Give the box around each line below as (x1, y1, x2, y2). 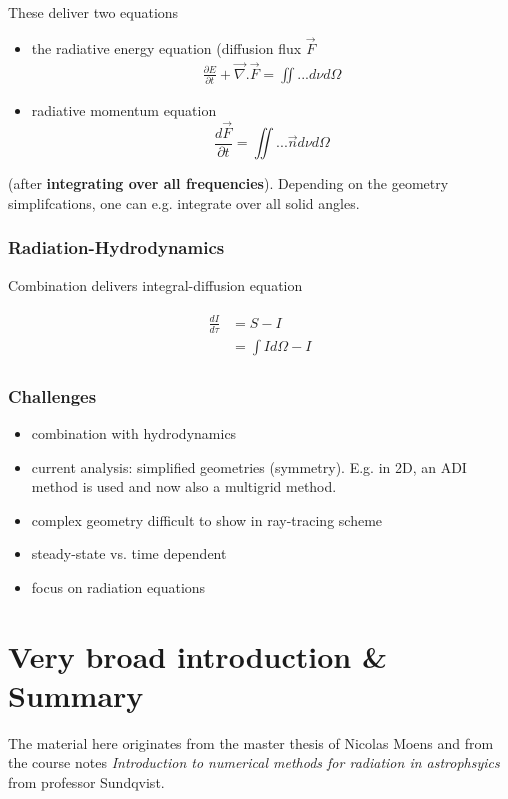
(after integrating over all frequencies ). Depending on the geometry (8, 173, 449, 194)
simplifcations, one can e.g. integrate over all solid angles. (8, 192, 360, 213)
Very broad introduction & (8, 635, 387, 676)
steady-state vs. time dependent (31, 543, 227, 564)
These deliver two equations (8, 2, 179, 22)
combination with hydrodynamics (31, 422, 237, 443)
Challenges (8, 383, 97, 408)
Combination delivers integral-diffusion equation (8, 274, 303, 295)
